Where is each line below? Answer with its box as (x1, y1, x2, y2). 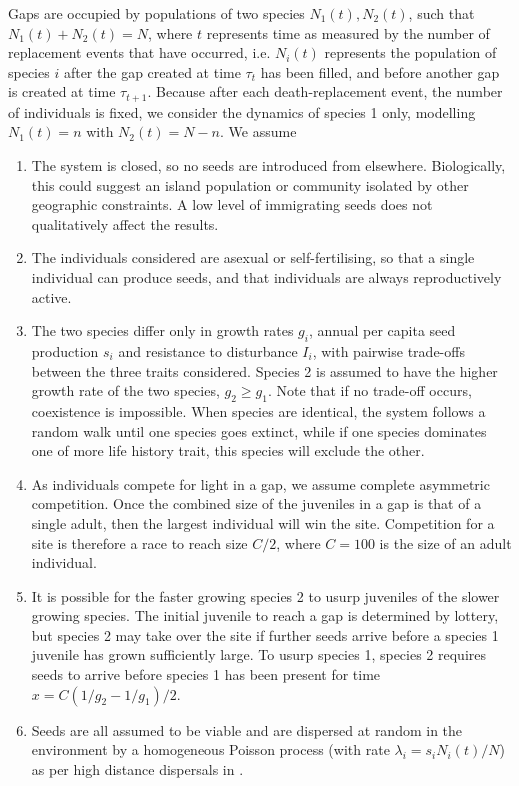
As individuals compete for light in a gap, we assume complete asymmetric (31, 473, 490, 494)
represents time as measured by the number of (206, 22, 490, 43)
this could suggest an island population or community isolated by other (31, 174, 469, 195)
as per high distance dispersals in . (31, 758, 244, 779)
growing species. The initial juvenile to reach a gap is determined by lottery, (31, 605, 499, 626)
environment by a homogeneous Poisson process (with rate (31, 739, 390, 760)
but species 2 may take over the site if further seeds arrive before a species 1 (31, 624, 499, 645)
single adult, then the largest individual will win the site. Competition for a (31, 512, 495, 533)
